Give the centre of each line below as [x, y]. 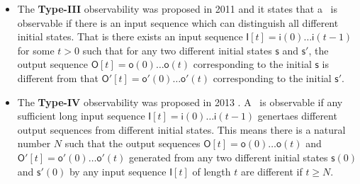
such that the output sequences [133, 143]
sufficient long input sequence [81, 116]
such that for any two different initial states [177, 50]
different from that [58, 77]
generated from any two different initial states [228, 157]
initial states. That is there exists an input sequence [130, 36]
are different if [271, 171]
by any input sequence [118, 171]
